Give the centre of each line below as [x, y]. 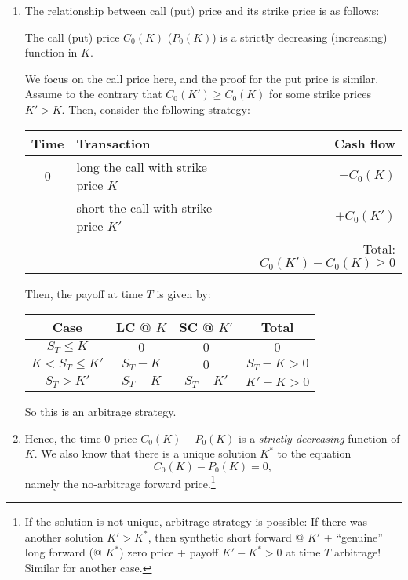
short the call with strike [144, 207]
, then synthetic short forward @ [226, 536]
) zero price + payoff [169, 552]
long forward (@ [63, 552]
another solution [64, 536]
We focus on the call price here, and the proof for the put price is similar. [202, 78]
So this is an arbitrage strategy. [100, 411]
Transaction [113, 143]
